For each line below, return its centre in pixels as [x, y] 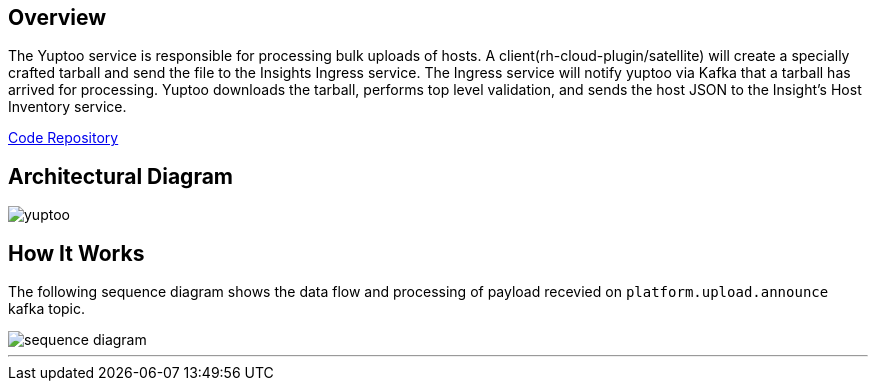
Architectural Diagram [121, 176]
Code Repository [63, 138]
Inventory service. [67, 107]
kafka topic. [47, 309]
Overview [57, 17]
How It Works [76, 253]
